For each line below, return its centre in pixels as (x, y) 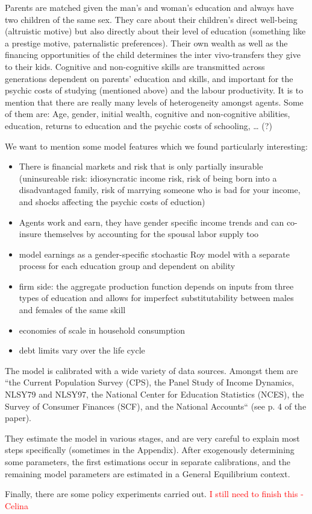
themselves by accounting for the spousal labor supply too (151, 234)
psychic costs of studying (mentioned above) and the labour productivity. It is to (154, 90)
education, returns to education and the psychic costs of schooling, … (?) (139, 125)
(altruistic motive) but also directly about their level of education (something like (155, 31)
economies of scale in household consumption (102, 330)
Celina (17, 505)
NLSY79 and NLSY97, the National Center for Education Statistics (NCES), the (154, 394)
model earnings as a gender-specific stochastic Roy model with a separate (154, 254)
